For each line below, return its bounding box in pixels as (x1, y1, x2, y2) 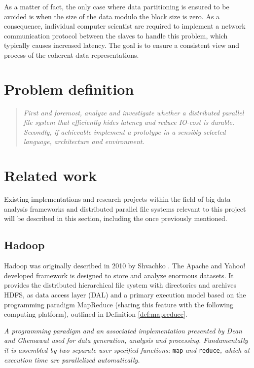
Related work (4, 165, 97, 185)
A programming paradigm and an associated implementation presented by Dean (4, 325, 242, 335)
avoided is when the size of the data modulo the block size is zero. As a (4, 11, 220, 21)
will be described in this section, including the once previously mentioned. (4, 213, 227, 223)
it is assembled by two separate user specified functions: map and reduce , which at (4, 344, 250, 355)
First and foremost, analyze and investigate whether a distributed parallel (23, 107, 244, 117)
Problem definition (4, 78, 134, 99)
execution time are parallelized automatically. (4, 354, 140, 365)
